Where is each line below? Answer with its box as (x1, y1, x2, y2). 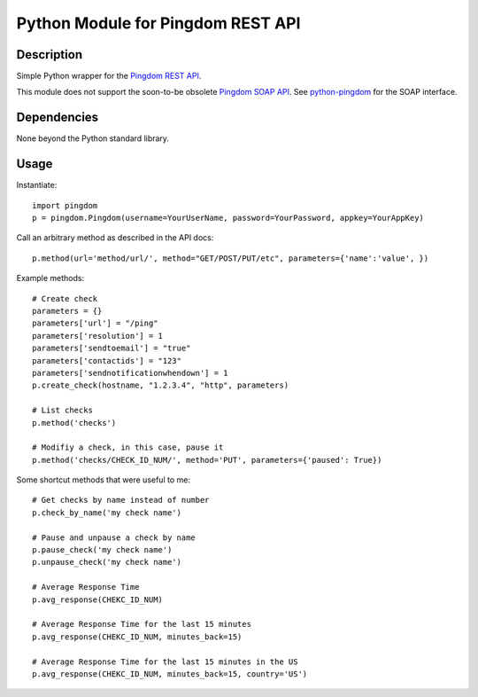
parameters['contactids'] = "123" (32, 356, 181, 365)
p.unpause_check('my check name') (32, 557, 181, 568)
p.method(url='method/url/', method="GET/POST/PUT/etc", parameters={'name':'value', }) (32, 253, 429, 263)
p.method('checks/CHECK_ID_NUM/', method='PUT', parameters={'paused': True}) (32, 455, 382, 465)
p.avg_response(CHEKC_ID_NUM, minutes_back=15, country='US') (32, 669, 308, 678)
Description (16, 47, 83, 62)
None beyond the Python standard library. (16, 133, 170, 144)
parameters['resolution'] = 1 (32, 331, 164, 341)
